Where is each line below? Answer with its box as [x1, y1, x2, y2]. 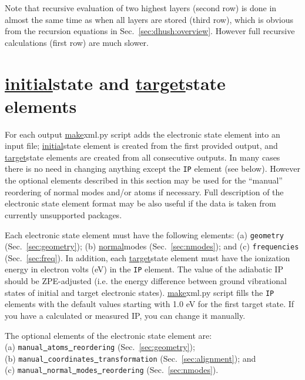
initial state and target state [5, 71, 226, 95]
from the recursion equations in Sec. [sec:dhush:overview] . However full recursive [5, 25, 295, 37]
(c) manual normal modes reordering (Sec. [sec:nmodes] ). [5, 364, 219, 376]
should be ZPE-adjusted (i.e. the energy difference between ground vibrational [5, 275, 287, 287]
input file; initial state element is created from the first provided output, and [5, 139, 278, 152]
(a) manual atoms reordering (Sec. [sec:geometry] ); [5, 341, 195, 353]
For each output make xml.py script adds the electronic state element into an [5, 128, 280, 140]
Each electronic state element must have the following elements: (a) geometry [5, 228, 284, 241]
